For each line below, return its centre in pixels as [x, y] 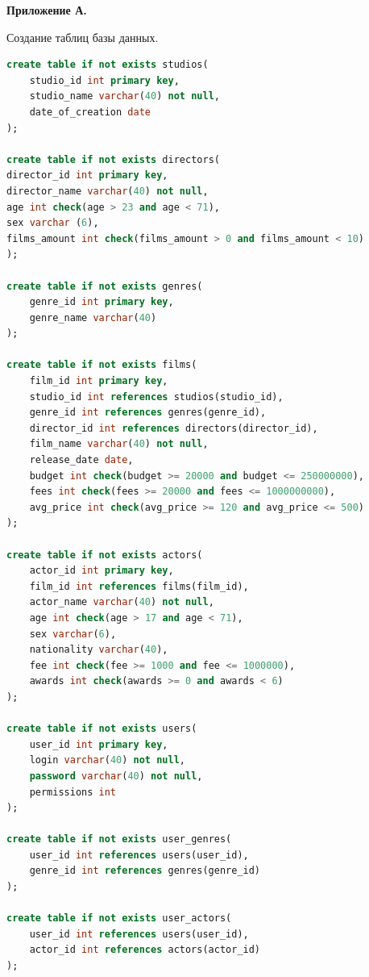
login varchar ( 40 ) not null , [108, 760]
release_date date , [81, 460]
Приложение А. [47, 10]
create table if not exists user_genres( [119, 839]
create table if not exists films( [102, 365]
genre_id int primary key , [102, 302]
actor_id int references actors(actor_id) [145, 950]
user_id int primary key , [99, 744]
